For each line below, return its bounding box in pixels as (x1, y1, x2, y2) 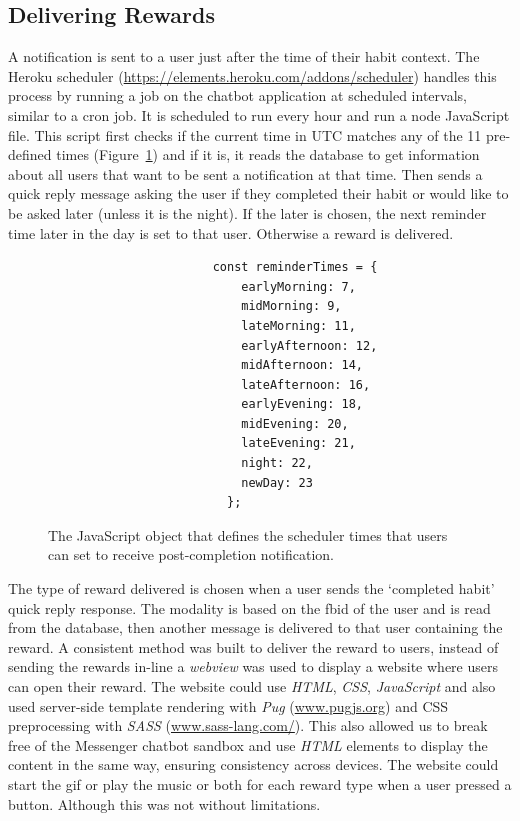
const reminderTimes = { (212, 260, 378, 275)
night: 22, (241, 456, 313, 471)
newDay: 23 (241, 475, 313, 490)
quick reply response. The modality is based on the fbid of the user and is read (8, 597, 491, 618)
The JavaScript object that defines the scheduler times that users (48, 524, 448, 545)
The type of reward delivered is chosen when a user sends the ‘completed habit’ (8, 578, 495, 599)
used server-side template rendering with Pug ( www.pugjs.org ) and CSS (8, 695, 449, 716)
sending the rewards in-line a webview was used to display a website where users (8, 656, 498, 677)
